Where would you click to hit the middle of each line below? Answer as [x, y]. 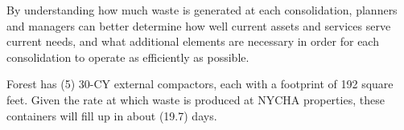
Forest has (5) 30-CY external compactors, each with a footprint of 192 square [200, 84]
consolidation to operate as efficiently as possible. [128, 57]
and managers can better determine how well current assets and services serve [199, 25]
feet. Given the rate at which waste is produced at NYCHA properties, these [196, 99]
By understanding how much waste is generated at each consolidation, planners [202, 10]
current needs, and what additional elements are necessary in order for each [193, 41]
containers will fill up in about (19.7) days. [112, 115]
